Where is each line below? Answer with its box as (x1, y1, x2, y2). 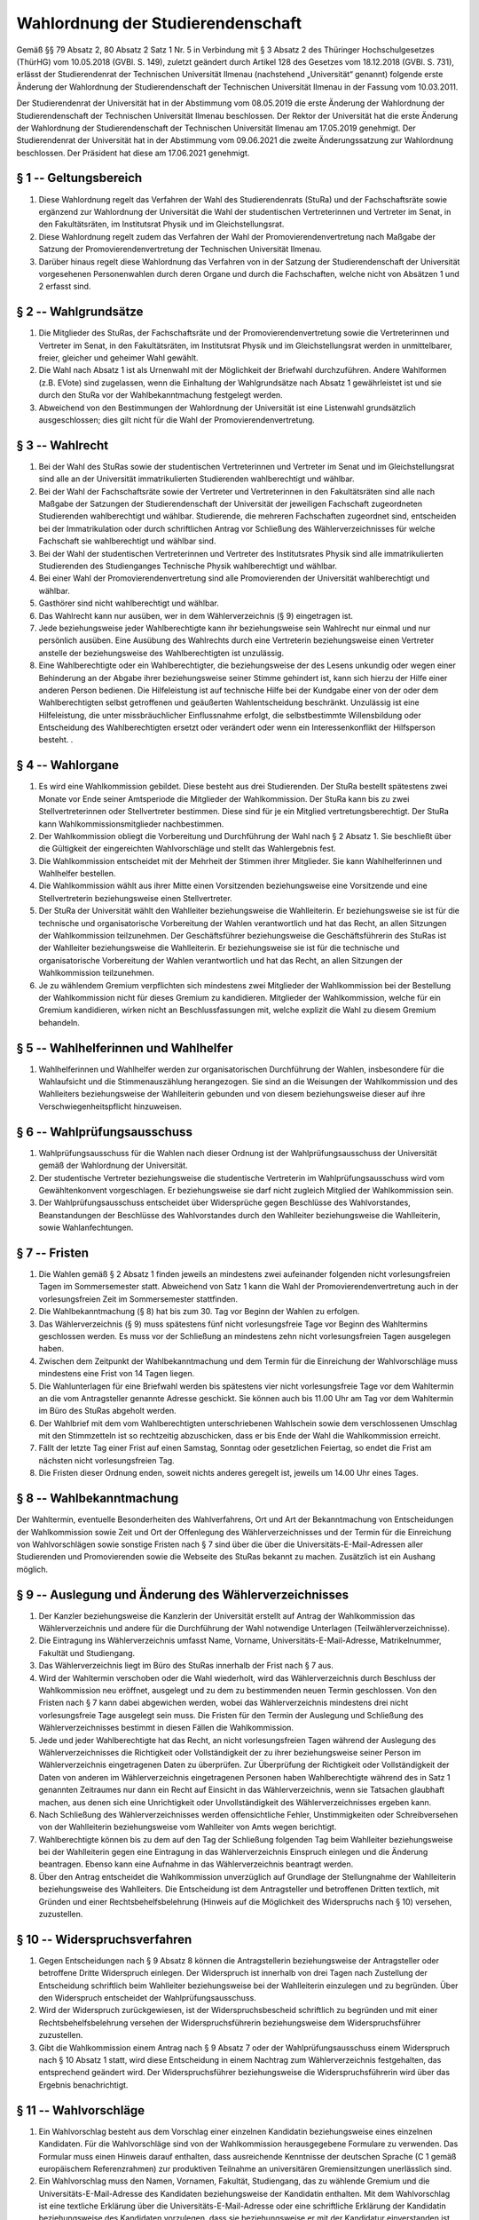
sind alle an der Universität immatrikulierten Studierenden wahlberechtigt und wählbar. (38, 473, 355, 484)
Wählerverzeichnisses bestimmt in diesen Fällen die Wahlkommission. (38, 1723, 294, 1733)
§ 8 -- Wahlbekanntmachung (16, 1491, 179, 1506)
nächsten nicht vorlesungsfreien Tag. (38, 1455, 175, 1465)
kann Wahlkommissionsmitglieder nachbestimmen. (38, 818, 224, 829)
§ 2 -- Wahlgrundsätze (16, 305, 144, 320)
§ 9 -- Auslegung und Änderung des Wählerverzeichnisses (16, 1587, 349, 1602)
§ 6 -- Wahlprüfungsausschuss (16, 1124, 192, 1139)
